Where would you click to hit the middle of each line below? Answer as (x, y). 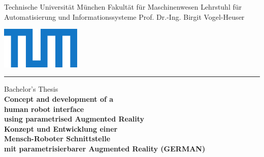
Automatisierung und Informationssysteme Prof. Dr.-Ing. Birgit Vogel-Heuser (124, 16)
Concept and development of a (59, 99)
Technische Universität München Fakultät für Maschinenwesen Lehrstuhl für (123, 7)
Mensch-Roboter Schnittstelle (57, 139)
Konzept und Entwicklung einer (61, 128)
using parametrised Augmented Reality (74, 119)
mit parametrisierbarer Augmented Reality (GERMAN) (105, 148)
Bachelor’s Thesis (31, 89)
